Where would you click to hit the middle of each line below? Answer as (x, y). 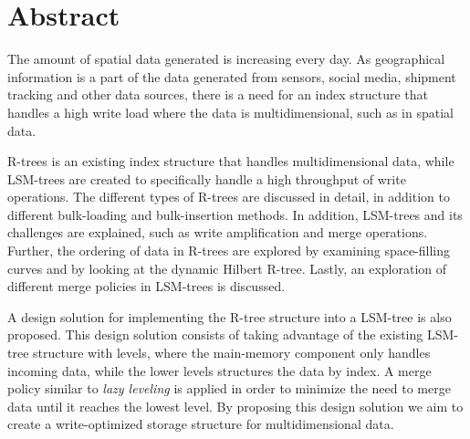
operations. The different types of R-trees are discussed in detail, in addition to (229, 197)
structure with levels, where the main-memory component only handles (232, 353)
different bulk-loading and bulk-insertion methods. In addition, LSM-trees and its (235, 214)
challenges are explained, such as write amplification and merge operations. (218, 232)
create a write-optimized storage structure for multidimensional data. (201, 424)
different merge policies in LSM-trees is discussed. (146, 286)
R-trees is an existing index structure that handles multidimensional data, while (231, 161)
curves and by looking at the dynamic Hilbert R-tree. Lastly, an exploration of (227, 268)
